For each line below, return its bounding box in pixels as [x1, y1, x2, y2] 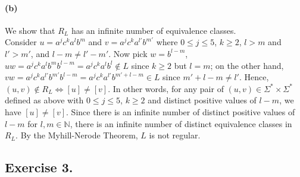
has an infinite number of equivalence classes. [71, 24, 236, 36]
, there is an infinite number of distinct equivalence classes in [70, 117, 292, 129]
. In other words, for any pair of [108, 82, 224, 94]
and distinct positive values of [148, 94, 257, 106]
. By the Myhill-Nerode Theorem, [15, 129, 138, 141]
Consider [5, 36, 37, 48]
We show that [5, 24, 55, 36]
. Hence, [239, 71, 269, 83]
